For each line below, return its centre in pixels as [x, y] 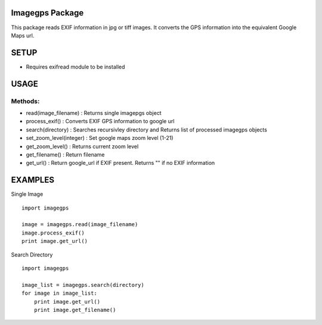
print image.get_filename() [75, 310]
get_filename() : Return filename [65, 154]
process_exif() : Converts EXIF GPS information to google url [100, 121]
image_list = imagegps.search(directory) [83, 285]
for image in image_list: [60, 293]
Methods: [25, 101]
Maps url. [23, 35]
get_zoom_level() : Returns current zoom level [82, 146]
